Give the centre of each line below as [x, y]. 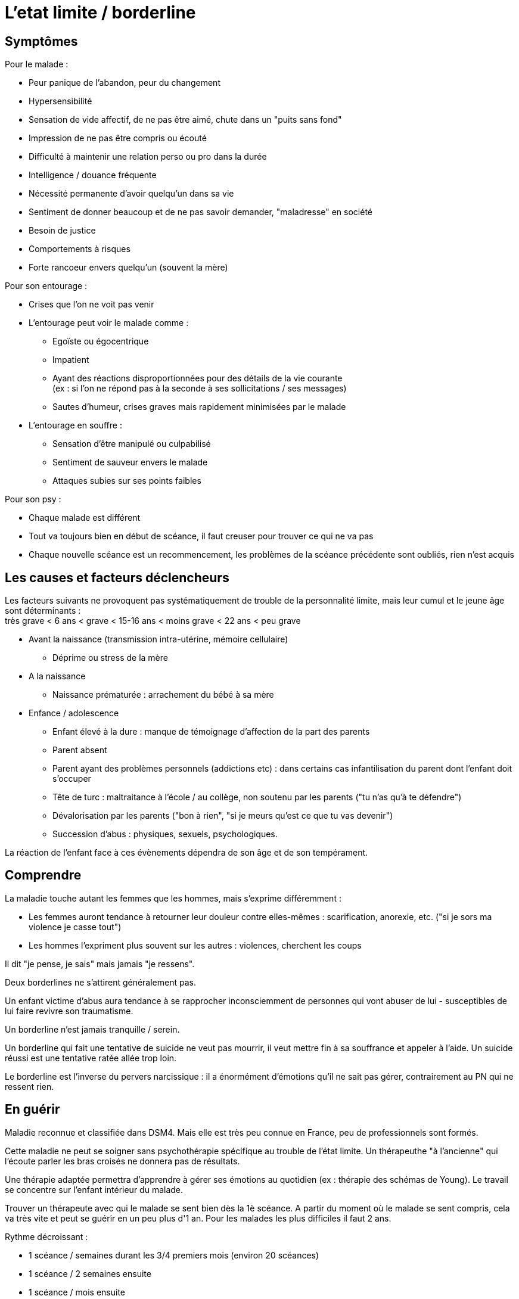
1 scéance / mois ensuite [77, 1292]
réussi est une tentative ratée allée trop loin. [91, 1058]
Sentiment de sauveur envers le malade [130, 462]
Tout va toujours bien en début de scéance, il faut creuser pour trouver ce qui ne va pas [201, 536]
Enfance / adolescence [74, 713]
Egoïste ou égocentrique [101, 341]
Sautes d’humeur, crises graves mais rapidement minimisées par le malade [199, 407]
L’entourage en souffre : [75, 425]
